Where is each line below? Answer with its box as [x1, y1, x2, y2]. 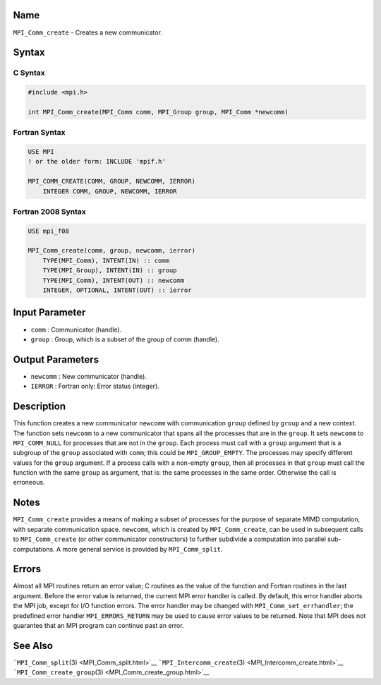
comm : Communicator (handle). [30, 325, 122, 334]
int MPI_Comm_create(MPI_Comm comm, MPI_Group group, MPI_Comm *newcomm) [28, 108, 289, 116]
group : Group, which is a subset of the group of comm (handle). [30, 335, 220, 344]
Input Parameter [13, 307, 86, 319]
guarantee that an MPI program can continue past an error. [13, 622, 184, 630]
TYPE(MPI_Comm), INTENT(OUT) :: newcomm [42, 276, 185, 284]
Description [13, 401, 66, 413]
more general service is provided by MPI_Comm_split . [62, 545, 223, 553]
